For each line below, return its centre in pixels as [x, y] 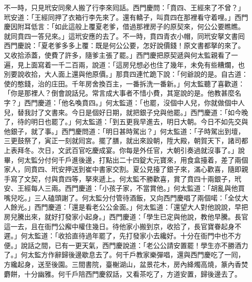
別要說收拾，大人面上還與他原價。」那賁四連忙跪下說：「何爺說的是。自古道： [126, 74]
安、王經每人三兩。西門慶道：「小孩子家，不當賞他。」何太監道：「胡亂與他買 [124, 188]
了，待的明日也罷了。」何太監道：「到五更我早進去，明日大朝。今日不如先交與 [126, 122]
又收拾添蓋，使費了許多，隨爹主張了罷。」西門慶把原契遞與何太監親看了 [118, 55]
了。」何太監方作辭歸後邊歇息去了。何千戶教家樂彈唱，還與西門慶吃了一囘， [124, 255]
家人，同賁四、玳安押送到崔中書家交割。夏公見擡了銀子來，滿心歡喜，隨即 [123, 169]
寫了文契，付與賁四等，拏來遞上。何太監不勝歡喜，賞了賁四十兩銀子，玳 [126, 178]
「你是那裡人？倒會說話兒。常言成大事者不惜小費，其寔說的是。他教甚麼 [119, 93]
